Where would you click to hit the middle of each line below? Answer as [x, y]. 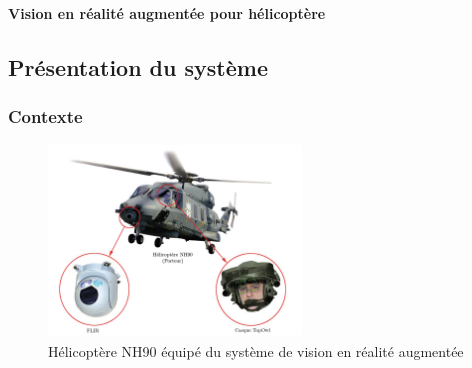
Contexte [45, 116]
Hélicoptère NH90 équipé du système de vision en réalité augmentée [256, 350]
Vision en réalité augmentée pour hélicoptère [167, 13]
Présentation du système [138, 66]
